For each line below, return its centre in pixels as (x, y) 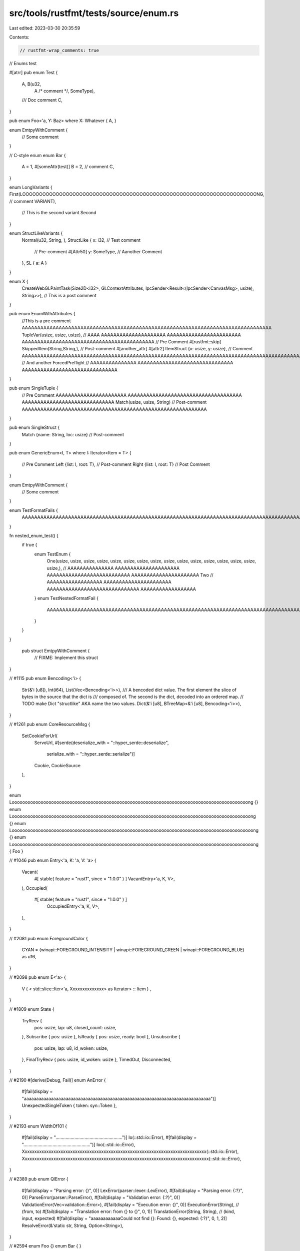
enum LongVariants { (31, 187)
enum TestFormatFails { (34, 510)
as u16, (29, 957)
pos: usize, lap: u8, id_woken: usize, (71, 1048)
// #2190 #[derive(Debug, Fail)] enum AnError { (57, 1080)
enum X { (19, 281)
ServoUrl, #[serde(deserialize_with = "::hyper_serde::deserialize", (101, 743)
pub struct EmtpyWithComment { (56, 651)
